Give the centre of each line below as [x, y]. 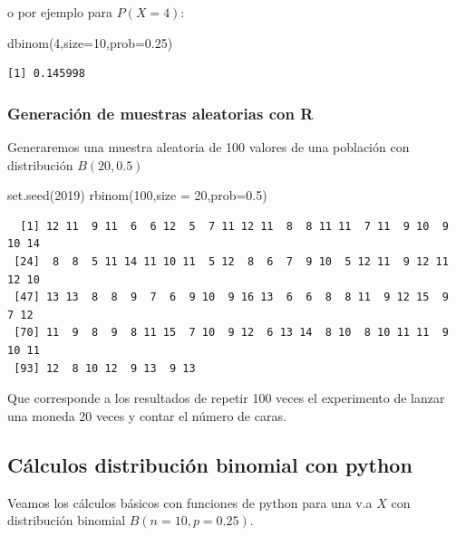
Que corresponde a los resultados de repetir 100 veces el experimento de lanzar [226, 398]
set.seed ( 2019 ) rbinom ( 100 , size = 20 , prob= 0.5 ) [137, 195]
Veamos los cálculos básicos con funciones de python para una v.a [190, 502]
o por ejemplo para [60, 12]
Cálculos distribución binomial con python [210, 464]
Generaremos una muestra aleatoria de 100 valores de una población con [209, 147]
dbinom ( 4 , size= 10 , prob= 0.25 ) [90, 42]
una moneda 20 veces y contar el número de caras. [147, 415]
